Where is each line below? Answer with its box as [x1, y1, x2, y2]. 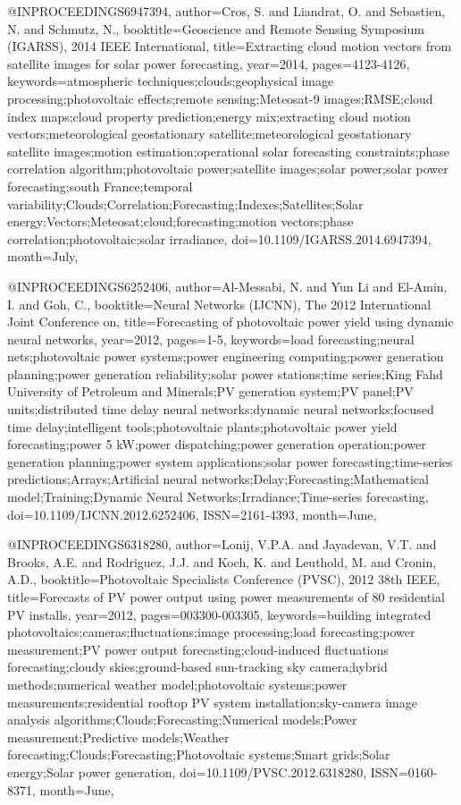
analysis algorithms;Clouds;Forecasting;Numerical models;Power [7, 710, 357, 729]
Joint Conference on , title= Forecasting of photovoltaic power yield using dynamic [7, 312, 454, 331]
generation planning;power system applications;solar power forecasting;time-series [7, 452, 453, 470]
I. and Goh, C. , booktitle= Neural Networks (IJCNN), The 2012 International [7, 294, 432, 313]
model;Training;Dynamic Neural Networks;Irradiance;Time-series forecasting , [7, 487, 429, 506]
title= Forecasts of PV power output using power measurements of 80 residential [7, 588, 445, 606]
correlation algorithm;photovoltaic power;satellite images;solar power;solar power [7, 159, 448, 178]
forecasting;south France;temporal [7, 176, 193, 195]
